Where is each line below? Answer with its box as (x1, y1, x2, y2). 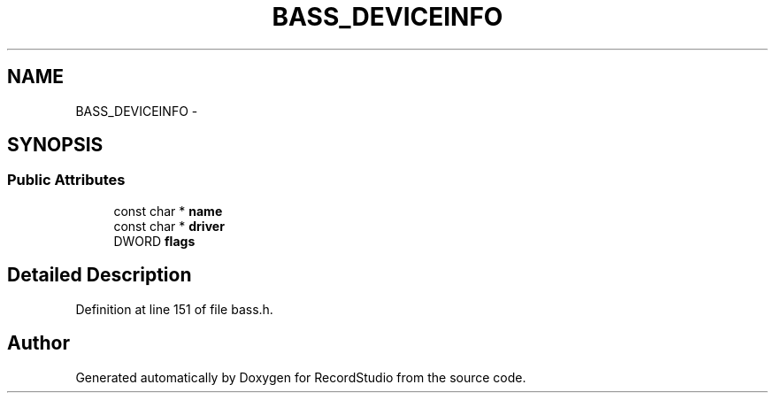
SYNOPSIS (7, 134, 104, 157)
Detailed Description (7, 264, 192, 287)
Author (7, 332, 70, 355)
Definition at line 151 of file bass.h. (75, 301, 273, 317)
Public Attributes (7, 171, 126, 189)
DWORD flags (113, 233, 196, 249)
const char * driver (113, 218, 225, 234)
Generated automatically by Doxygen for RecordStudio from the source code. (75, 369, 526, 385)
